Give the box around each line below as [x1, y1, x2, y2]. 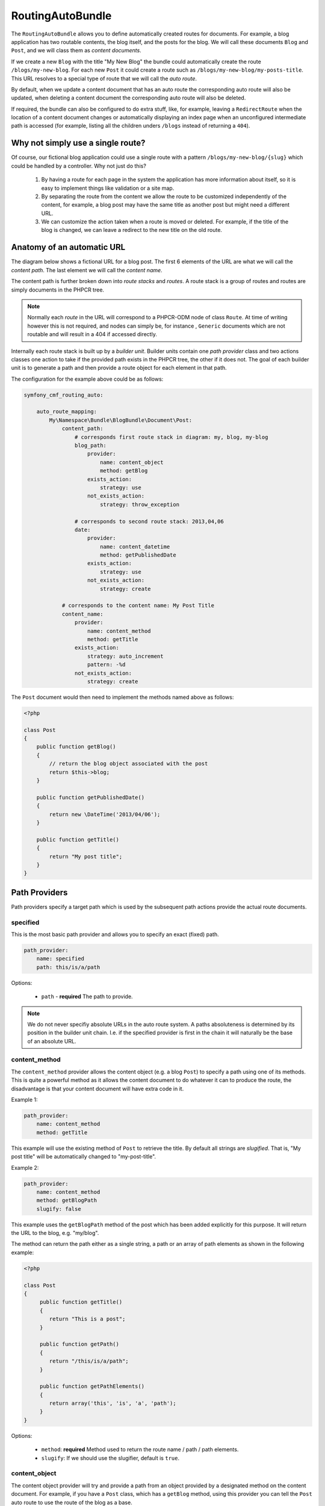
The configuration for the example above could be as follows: [11, 375, 164, 383]
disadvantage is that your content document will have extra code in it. [11, 1085, 184, 1092]
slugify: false [36, 1205, 81, 1212]
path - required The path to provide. [41, 993, 133, 1000]
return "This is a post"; [49, 1316, 126, 1322]
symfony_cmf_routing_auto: [23, 392, 104, 398]
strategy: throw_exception [99, 501, 180, 508]
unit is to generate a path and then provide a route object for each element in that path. [11, 364, 227, 372]
